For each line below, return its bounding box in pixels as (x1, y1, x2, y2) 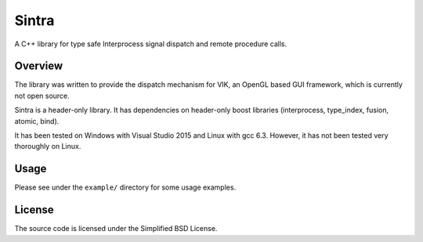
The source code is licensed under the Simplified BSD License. (14, 224, 218, 233)
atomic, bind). (14, 116, 60, 125)
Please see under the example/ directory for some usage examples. (14, 182, 237, 192)
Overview (14, 60, 63, 73)
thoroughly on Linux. (14, 142, 81, 151)
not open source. (14, 91, 70, 100)
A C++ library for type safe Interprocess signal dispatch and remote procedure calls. (14, 39, 287, 49)
